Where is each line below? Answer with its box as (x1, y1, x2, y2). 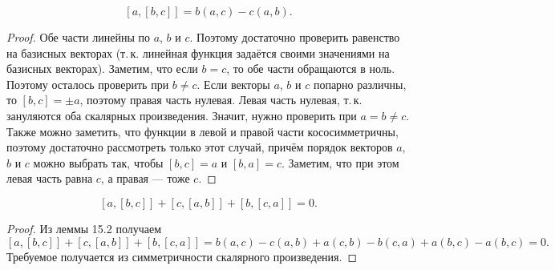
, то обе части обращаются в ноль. (226, 60, 395, 77)
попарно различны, (313, 75, 407, 92)
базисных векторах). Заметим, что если (6, 60, 198, 77)
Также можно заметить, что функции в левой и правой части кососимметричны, (6, 123, 399, 139)
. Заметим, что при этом (281, 154, 399, 171)
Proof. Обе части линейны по (6, 29, 150, 45)
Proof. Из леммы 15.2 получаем (6, 220, 162, 236)
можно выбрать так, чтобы (33, 154, 164, 171)
